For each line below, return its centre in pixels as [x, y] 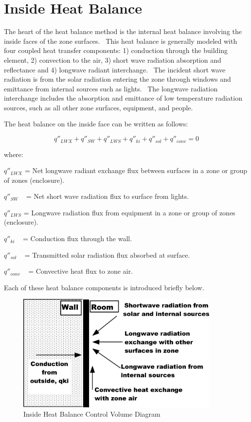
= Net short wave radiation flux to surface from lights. [108, 196]
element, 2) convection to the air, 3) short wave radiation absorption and [113, 60]
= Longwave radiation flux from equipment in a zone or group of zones [129, 212]
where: [14, 154]
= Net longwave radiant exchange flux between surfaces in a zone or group [136, 170]
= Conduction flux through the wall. [78, 238]
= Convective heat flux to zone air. [81, 271]
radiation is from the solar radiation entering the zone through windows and [117, 79]
